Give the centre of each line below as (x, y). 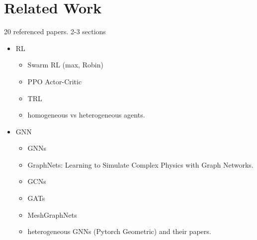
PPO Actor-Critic (55, 81)
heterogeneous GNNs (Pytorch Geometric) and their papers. (119, 231)
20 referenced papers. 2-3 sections (55, 31)
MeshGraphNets (52, 214)
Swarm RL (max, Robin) (65, 65)
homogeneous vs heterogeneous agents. (86, 115)
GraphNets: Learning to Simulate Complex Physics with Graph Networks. (140, 164)
